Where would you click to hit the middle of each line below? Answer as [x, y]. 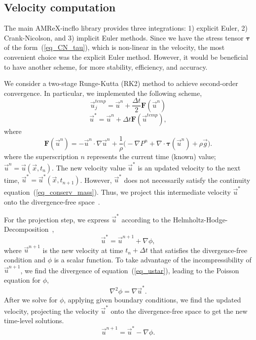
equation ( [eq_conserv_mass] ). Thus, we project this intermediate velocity [117, 191]
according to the [146, 219]
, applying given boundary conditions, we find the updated [152, 300]
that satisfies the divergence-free [199, 250]
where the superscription [41, 156]
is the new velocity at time [83, 250]
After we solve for [31, 300]
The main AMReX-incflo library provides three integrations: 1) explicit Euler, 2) [126, 28]
